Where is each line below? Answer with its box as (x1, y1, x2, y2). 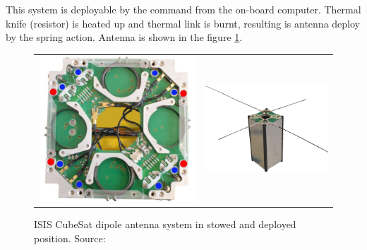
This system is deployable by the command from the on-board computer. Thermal (6, 2, 361, 16)
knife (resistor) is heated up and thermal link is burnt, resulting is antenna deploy (6, 16, 360, 30)
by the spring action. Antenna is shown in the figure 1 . (6, 30, 243, 44)
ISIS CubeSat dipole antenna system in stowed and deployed (34, 217, 296, 232)
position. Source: (34, 230, 106, 245)
